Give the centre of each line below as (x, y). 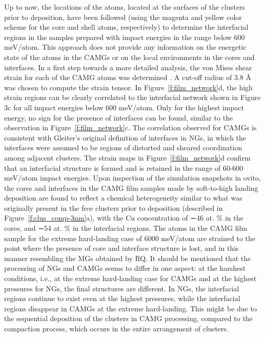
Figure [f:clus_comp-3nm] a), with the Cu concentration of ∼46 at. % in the (124, 218)
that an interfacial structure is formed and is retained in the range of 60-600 (124, 167)
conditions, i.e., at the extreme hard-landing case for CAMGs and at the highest (130, 278)
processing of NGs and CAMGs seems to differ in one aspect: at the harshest (125, 268)
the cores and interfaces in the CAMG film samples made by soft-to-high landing (131, 187)
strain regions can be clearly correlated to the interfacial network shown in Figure (132, 97)
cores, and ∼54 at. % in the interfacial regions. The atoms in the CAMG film (126, 228)
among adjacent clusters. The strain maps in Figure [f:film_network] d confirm (127, 157)
